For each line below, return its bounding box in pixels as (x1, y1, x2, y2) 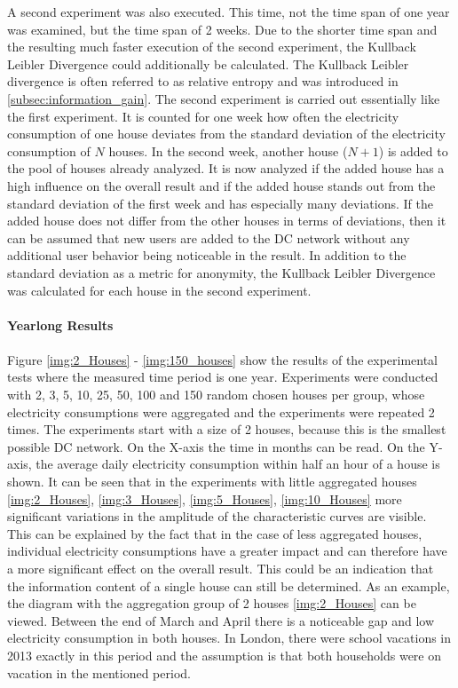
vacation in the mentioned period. (7, 663, 191, 682)
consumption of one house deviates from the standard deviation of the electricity (7, 124, 446, 143)
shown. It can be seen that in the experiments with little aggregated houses (7, 472, 417, 491)
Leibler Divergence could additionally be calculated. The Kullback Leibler (7, 54, 409, 73)
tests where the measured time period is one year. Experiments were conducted (7, 368, 438, 386)
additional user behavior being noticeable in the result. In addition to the (7, 246, 407, 265)
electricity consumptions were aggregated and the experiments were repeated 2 (7, 402, 435, 421)
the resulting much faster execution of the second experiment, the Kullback (7, 37, 416, 56)
